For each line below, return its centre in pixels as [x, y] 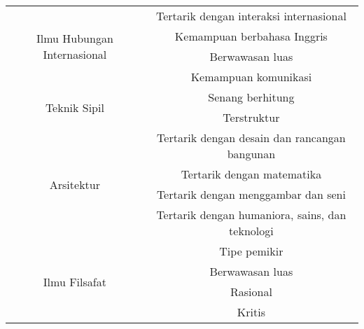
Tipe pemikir [251, 251]
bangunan [251, 154]
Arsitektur [75, 184]
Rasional [251, 292]
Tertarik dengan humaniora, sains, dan [251, 215]
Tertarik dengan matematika [251, 174]
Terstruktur [251, 117]
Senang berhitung [251, 97]
